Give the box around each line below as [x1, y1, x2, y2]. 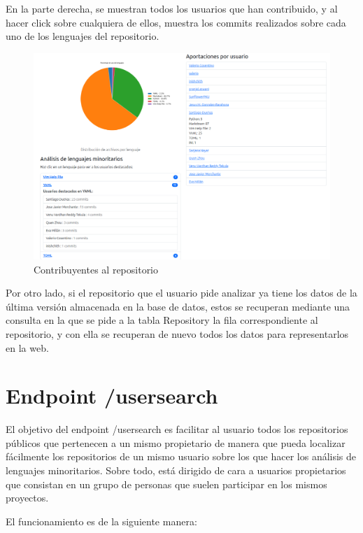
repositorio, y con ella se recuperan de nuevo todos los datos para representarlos [6, 326, 349, 341]
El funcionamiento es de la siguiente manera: [6, 513, 197, 528]
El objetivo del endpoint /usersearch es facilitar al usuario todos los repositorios [6, 422, 348, 436]
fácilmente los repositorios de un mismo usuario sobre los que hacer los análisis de [6, 449, 357, 464]
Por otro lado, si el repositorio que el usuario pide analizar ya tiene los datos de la [6, 285, 357, 300]
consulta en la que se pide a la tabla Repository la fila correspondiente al [6, 313, 318, 327]
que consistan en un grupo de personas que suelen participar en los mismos [6, 476, 327, 491]
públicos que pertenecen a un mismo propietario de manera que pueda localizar [6, 435, 346, 450]
